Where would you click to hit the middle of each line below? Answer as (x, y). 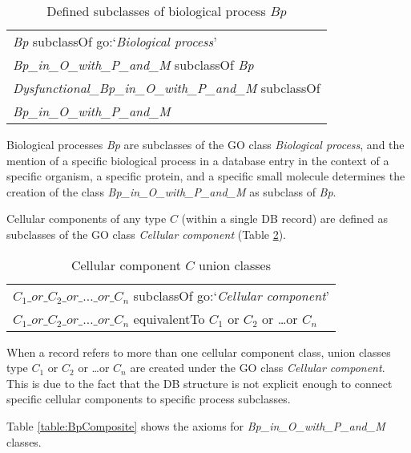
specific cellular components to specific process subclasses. (149, 399)
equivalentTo (169, 318)
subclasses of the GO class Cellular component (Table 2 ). (147, 234)
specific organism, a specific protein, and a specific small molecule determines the (206, 176)
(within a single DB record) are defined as (284, 218)
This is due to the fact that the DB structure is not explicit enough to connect (199, 383)
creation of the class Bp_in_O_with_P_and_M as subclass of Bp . (171, 191)
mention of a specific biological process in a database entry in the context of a (198, 160)
